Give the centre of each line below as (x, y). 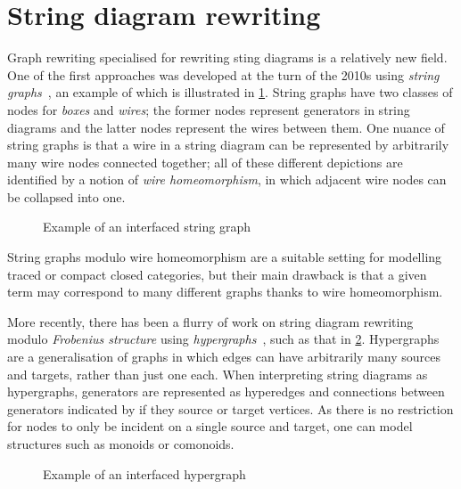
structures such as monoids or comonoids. (121, 444)
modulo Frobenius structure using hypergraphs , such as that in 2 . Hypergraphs (223, 339)
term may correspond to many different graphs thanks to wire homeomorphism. (225, 292)
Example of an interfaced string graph (147, 227)
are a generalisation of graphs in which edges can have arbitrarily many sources (224, 357)
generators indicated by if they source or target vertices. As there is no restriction (230, 408)
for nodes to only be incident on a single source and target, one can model (210, 426)
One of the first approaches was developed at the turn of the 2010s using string (223, 74)
